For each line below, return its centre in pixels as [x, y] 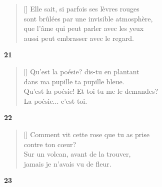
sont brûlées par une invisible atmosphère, [88, 18]
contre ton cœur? [50, 144]
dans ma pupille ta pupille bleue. [74, 81]
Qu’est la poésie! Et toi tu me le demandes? [91, 91]
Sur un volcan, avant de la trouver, [77, 154]
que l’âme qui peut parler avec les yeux [84, 28]
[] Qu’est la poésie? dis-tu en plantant [81, 71]
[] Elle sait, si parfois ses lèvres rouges [81, 8]
